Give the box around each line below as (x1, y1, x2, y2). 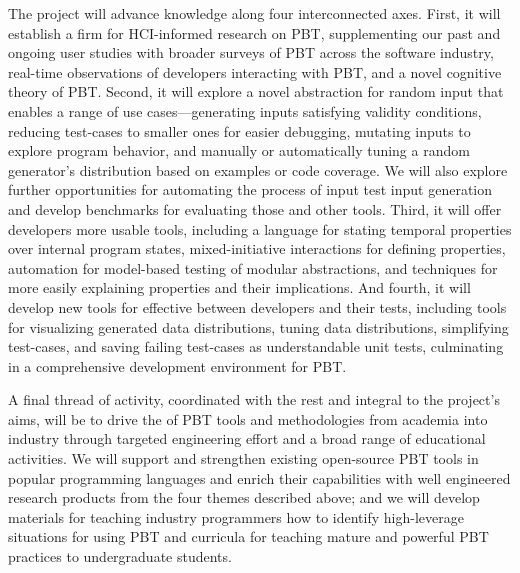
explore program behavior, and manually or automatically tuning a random (8, 140, 470, 161)
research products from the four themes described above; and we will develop (8, 487, 480, 508)
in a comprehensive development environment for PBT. (8, 355, 347, 376)
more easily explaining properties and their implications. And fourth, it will (8, 277, 471, 298)
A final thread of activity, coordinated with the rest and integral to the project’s (8, 389, 500, 410)
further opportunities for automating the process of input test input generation (8, 179, 493, 200)
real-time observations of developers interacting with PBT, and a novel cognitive (8, 61, 502, 82)
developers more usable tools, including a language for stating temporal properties (8, 218, 512, 239)
